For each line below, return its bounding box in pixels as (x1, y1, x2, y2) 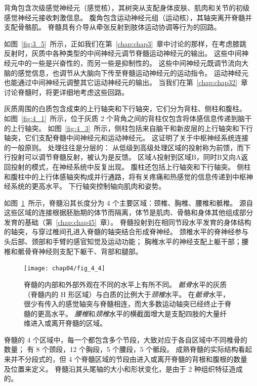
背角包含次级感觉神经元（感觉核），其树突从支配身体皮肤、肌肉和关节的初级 (4, 2, 250, 12)
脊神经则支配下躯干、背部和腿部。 (31, 246, 142, 256)
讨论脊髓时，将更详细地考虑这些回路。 (4, 86, 128, 97)
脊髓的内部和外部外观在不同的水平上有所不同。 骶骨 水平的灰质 (24, 279, 227, 289)
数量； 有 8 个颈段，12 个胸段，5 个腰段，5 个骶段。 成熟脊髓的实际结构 (4, 344, 238, 354)
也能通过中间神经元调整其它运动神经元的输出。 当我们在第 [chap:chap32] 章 (4, 77, 248, 87)
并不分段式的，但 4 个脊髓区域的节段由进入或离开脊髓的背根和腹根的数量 (10, 354, 248, 364)
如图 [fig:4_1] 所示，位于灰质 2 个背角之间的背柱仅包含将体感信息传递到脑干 (4, 113, 252, 123)
